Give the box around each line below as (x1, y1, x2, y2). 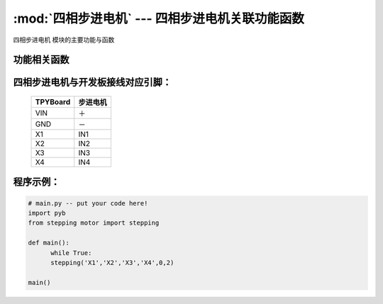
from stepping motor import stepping (28, 219, 160, 227)
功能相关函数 (13, 54, 70, 66)
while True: (50, 249, 92, 257)
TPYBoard (35, 96, 71, 106)
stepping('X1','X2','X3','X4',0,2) (50, 259, 174, 266)
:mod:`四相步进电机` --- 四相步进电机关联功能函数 (13, 11, 305, 26)
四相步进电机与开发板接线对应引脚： (13, 77, 172, 89)
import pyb (28, 209, 66, 217)
